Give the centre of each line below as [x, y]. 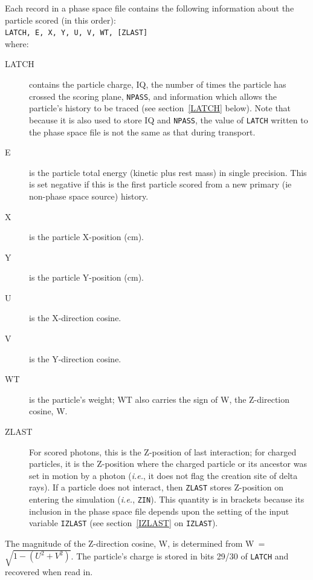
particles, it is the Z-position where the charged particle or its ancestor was [168, 464]
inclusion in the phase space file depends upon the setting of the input [159, 511]
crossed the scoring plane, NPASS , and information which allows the [153, 96]
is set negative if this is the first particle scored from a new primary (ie [160, 184]
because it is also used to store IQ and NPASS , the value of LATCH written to [169, 119]
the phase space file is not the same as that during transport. [142, 132]
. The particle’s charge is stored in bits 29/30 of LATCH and [180, 556]
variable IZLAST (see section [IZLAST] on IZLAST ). [124, 523]
